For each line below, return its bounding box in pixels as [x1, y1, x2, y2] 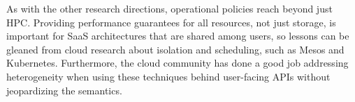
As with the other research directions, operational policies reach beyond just [6, 1, 333, 15]
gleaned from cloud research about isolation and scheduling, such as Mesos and [6, 42, 345, 56]
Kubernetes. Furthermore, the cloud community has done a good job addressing [6, 56, 349, 70]
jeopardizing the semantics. [6, 83, 122, 97]
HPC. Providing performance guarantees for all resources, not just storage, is [6, 15, 336, 29]
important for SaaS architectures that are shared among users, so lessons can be [6, 28, 349, 43]
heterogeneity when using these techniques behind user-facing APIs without [6, 69, 331, 83]
